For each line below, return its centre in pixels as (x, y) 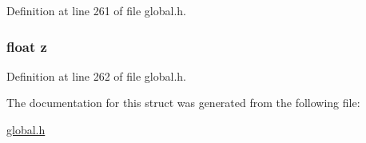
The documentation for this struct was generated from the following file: (183, 103)
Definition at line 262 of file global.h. (97, 75)
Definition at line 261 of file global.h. (97, 10)
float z (27, 46)
